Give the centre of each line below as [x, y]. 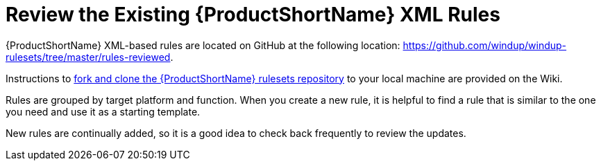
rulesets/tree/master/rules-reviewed [88, 57]
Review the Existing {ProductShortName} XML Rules [253, 15]
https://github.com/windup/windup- [485, 45]
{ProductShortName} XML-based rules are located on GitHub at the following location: [203, 45]
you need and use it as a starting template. [103, 111]
